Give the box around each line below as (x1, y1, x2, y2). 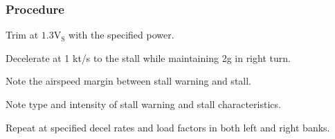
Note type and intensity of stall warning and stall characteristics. (6, 97, 281, 111)
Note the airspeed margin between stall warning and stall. (6, 74, 252, 88)
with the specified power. (69, 28, 174, 42)
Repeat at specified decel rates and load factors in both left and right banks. (6, 120, 330, 134)
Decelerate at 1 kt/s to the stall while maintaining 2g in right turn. (6, 50, 291, 65)
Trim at (6, 28, 39, 42)
